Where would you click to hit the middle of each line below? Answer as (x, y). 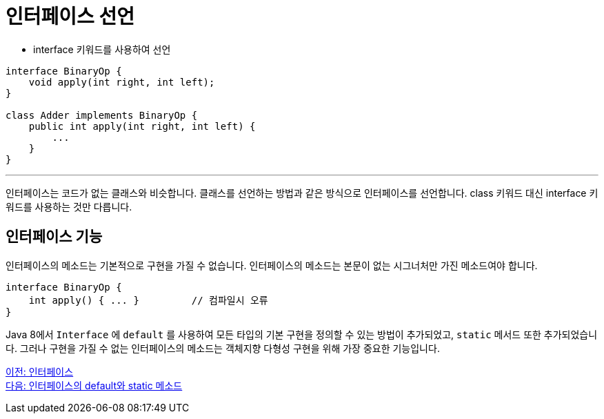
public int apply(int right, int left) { (142, 126)
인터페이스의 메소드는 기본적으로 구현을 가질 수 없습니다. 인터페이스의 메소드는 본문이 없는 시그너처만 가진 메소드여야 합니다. (272, 265)
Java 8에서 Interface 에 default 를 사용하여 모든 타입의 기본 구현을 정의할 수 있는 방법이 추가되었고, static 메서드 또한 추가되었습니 (302, 334)
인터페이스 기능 (54, 237)
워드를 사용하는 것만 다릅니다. (69, 206)
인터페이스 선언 (70, 17)
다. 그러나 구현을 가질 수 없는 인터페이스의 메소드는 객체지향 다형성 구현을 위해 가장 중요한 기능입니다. (223, 348)
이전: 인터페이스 (40, 371)
